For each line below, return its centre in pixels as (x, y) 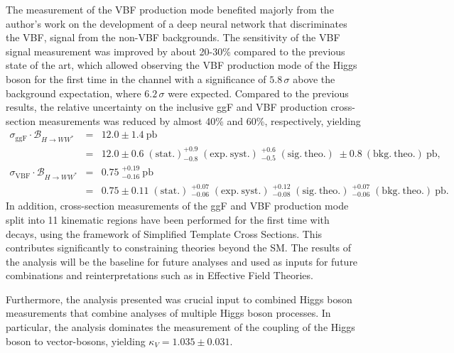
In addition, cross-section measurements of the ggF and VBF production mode (177, 206)
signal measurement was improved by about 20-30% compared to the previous (175, 51)
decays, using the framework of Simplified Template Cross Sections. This (164, 233)
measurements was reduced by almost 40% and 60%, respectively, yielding (200, 120)
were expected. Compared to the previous (258, 93)
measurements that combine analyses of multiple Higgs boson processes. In (168, 313)
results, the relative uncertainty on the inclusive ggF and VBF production (167, 107)
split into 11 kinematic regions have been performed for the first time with (168, 219)
